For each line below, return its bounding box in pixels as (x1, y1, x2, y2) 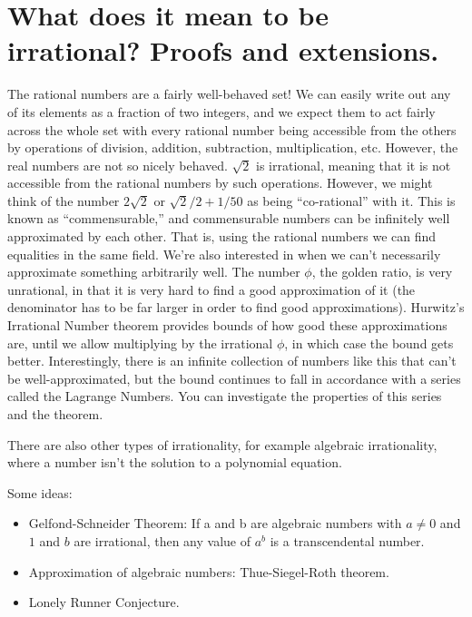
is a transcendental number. (270, 531, 425, 550)
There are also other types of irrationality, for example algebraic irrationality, (7, 435, 438, 454)
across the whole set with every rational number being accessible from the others (7, 120, 457, 139)
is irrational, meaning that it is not (256, 155, 451, 174)
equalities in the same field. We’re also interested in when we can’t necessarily (7, 244, 441, 263)
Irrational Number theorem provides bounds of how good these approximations (7, 316, 447, 335)
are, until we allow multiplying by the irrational (7, 333, 273, 352)
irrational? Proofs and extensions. (7, 32, 439, 69)
